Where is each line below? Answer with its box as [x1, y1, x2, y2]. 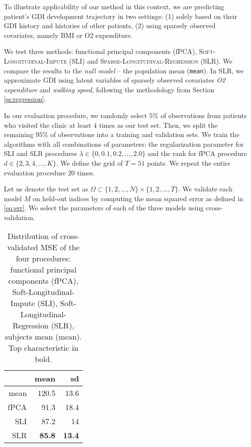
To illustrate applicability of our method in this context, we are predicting [4, 1, 224, 11]
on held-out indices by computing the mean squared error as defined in [32, 193, 243, 203]
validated [7, 241, 38, 253]
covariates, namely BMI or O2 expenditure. [4, 30, 133, 40]
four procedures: [16, 252, 71, 264]
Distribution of [7, 230, 58, 241]
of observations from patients [160, 110, 247, 120]
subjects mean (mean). [5, 330, 82, 342]
